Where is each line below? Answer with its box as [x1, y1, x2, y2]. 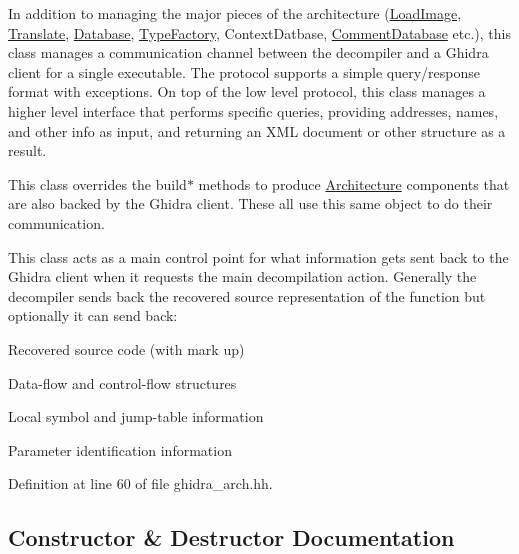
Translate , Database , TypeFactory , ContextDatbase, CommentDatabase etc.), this [8, 22, 511, 43]
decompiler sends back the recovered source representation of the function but [8, 285, 486, 306]
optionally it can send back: [8, 305, 178, 326]
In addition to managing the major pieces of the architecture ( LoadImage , [8, 3, 462, 23]
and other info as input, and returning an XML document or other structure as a [8, 120, 506, 141]
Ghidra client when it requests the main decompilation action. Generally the [8, 266, 477, 287]
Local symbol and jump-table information [8, 406, 264, 427]
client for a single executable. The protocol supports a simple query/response [8, 61, 480, 82]
